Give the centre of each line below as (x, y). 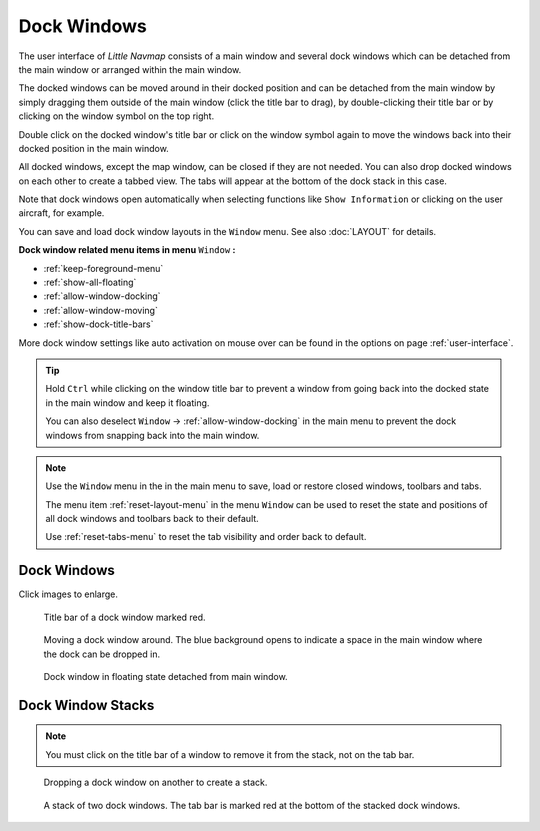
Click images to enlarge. (68, 594)
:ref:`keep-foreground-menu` (103, 268)
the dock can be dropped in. (101, 654)
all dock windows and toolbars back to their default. (152, 519)
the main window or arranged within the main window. (130, 69)
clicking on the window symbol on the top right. (116, 116)
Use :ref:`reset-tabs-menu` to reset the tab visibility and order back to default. (206, 537)
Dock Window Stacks (86, 705)
